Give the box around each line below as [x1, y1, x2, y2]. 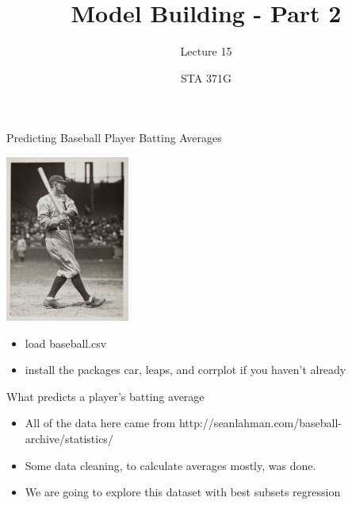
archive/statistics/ [25, 430, 113, 446]
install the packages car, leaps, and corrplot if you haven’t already [25, 361, 346, 378]
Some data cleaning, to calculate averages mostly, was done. [25, 457, 316, 473]
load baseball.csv [25, 334, 107, 351]
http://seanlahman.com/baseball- [178, 414, 342, 431]
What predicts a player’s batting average [6, 387, 205, 404]
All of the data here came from [25, 414, 176, 431]
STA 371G [181, 69, 231, 86]
